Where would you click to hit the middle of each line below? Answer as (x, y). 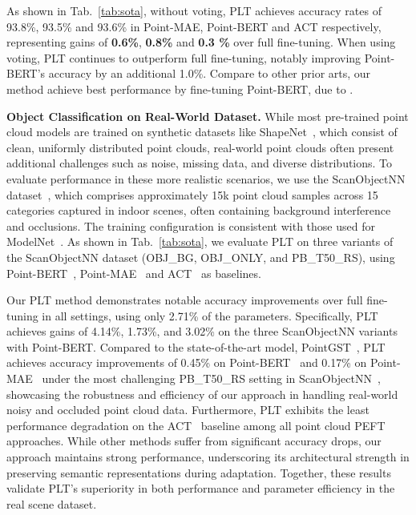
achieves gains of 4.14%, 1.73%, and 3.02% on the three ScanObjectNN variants (202, 331)
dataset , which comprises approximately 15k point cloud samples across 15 (192, 194)
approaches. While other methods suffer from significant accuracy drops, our (194, 441)
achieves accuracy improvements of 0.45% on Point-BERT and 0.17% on (187, 362)
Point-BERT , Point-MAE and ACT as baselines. (134, 273)
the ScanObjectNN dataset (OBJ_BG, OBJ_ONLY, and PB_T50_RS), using (201, 257)
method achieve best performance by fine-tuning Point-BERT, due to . (180, 89)
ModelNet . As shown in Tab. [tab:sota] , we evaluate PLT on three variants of (200, 241)
